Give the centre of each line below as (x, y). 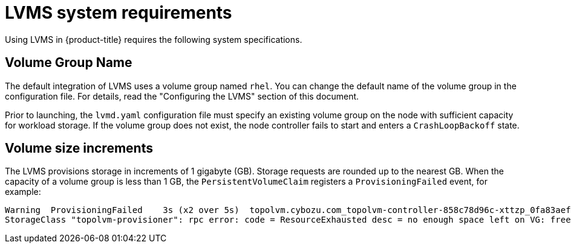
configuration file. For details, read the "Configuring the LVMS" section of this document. (182, 96)
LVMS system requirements (119, 13)
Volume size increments (79, 148)
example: (23, 192)
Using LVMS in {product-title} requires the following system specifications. (154, 39)
